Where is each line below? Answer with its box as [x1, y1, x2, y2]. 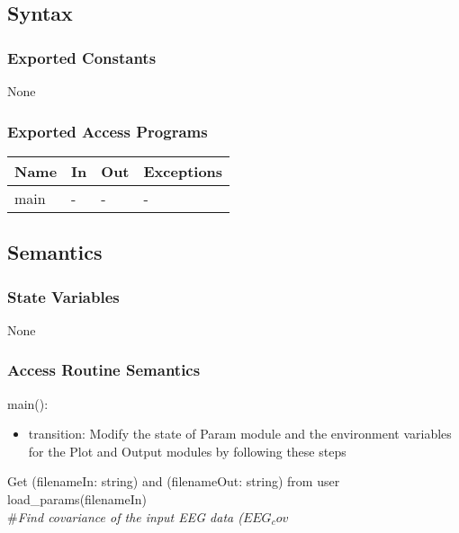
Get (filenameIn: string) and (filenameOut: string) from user [7, 472, 340, 491]
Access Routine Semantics [7, 359, 201, 381]
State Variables [7, 285, 120, 307]
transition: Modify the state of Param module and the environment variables [28, 424, 452, 443]
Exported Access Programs [7, 120, 208, 142]
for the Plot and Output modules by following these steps [28, 441, 346, 460]
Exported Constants [7, 46, 157, 68]
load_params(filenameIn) [7, 490, 147, 508]
